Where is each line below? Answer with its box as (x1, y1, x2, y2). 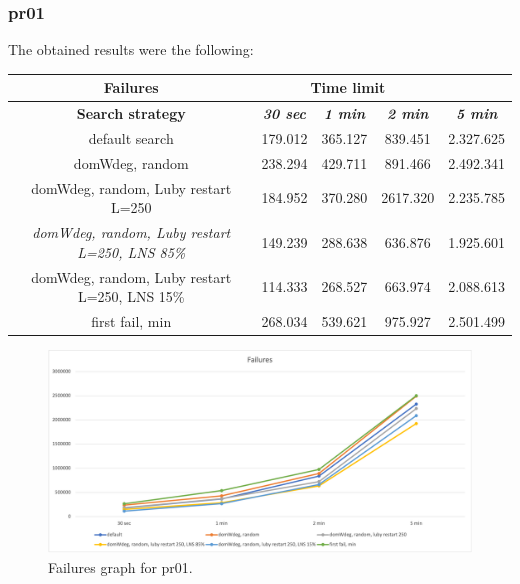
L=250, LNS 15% (77, 286, 185, 307)
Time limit (310, 77, 386, 98)
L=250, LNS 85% (77, 241, 186, 262)
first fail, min (91, 311, 172, 331)
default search (88, 128, 174, 148)
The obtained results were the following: (8, 39, 254, 60)
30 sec (262, 103, 307, 124)
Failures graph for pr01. (48, 556, 193, 577)
